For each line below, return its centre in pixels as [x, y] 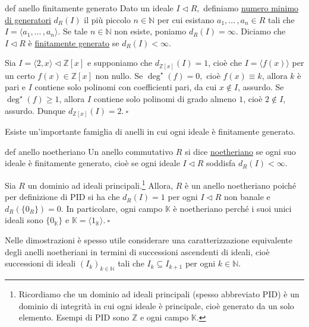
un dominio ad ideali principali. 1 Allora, [100, 184]
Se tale [75, 31]
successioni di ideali [40, 263]
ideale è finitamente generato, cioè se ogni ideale [92, 163]
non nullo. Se [119, 75]
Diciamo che [263, 31]
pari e [15, 87]
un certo [20, 75]
